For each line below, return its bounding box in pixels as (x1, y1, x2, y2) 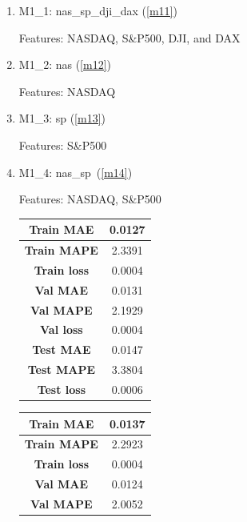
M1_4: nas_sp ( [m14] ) (18, 163, 133, 180)
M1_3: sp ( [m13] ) (18, 110, 106, 126)
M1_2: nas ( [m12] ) (18, 56, 112, 73)
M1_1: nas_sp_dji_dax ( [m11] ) (18, 2, 177, 18)
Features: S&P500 (18, 136, 107, 153)
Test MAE (32, 341, 91, 358)
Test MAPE (27, 361, 95, 378)
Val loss (40, 321, 83, 338)
